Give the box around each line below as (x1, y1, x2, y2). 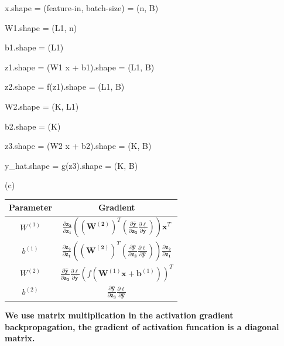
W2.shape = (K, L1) (5, 100, 79, 112)
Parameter (9, 201, 52, 213)
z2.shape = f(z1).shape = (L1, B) (5, 80, 125, 93)
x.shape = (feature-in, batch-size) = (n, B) (5, 2, 159, 13)
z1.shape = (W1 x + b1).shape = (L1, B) (5, 60, 155, 73)
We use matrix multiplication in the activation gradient (5, 308, 234, 321)
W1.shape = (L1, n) (5, 21, 77, 33)
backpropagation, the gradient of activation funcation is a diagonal (5, 320, 279, 333)
